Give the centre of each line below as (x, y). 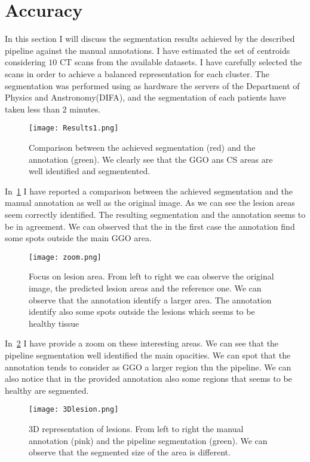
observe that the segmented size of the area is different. (130, 452)
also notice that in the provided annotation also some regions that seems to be (148, 379)
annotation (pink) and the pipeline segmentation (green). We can (148, 440)
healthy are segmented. (47, 390)
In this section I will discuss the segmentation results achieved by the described (150, 39)
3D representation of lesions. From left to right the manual (136, 428)
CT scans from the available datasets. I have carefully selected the (181, 62)
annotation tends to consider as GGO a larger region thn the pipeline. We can (148, 367)
